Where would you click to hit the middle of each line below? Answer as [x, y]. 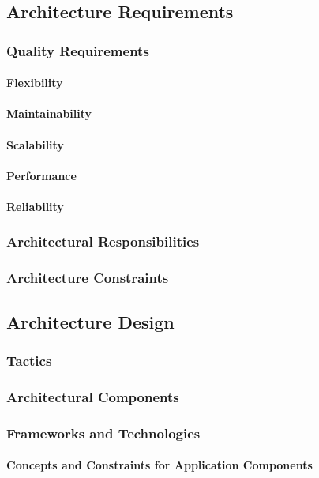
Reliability [35, 206]
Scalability [35, 144]
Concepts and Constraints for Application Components [159, 465]
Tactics [29, 360]
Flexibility [35, 83]
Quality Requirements [78, 50]
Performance [41, 175]
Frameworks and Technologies [103, 433]
